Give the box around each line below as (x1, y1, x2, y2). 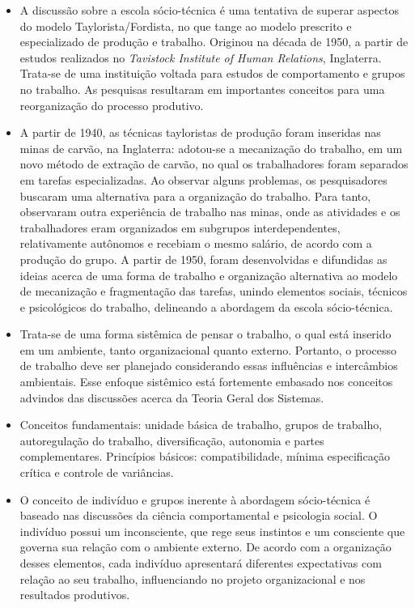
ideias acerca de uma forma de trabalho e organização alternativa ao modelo (19, 266, 398, 283)
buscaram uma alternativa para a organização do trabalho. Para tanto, (19, 187, 371, 204)
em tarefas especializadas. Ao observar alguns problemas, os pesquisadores (19, 171, 387, 188)
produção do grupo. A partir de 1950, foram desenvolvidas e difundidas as (19, 250, 387, 267)
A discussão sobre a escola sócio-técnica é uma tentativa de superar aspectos (19, 2, 399, 18)
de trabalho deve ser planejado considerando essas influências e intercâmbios (19, 357, 398, 374)
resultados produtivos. (19, 586, 130, 603)
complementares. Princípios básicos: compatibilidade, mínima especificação (19, 448, 390, 465)
